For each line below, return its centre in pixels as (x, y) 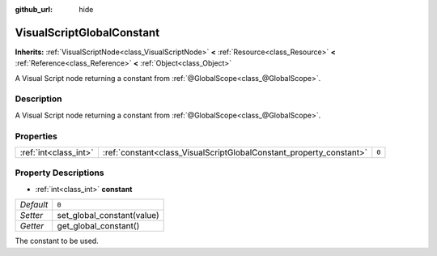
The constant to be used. (57, 241)
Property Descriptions (59, 173)
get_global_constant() (98, 226)
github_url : (34, 9)
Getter (32, 226)
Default (34, 205)
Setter (32, 215)
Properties (36, 136)
